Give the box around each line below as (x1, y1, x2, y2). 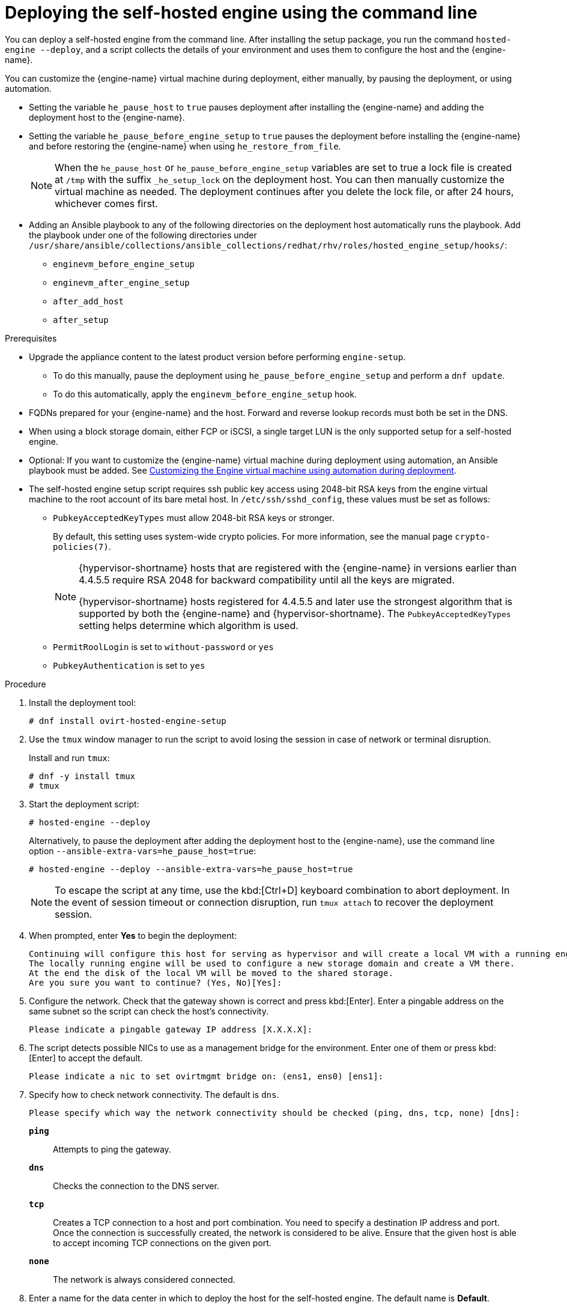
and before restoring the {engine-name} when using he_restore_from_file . (29, 140, 341, 151)
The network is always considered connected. (53, 1274, 235, 1285)
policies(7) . (53, 541, 111, 552)
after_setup (53, 315, 109, 325)
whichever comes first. (55, 197, 158, 209)
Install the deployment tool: (29, 697, 136, 708)
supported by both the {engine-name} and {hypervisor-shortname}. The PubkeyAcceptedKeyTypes (79, 607, 511, 619)
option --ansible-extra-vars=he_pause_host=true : (29, 845, 256, 856)
